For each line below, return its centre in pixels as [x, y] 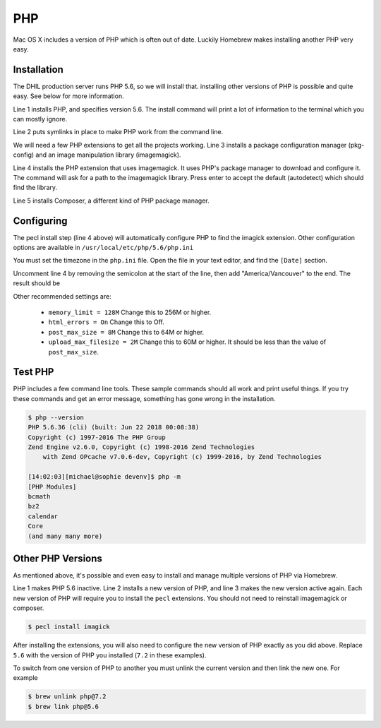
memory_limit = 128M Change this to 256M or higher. [130, 312]
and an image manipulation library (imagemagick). [108, 155]
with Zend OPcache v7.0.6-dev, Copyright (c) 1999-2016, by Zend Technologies [182, 457]
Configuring [40, 221]
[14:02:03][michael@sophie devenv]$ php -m [104, 477]
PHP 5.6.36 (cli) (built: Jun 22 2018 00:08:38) [114, 428]
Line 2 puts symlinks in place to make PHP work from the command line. [118, 132]
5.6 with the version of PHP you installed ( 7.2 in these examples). [110, 655]
